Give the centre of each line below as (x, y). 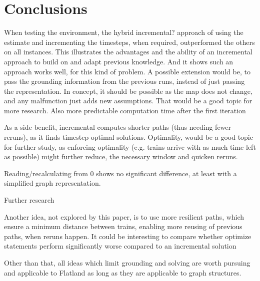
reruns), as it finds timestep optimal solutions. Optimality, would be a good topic (128, 137)
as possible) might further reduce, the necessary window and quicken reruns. (121, 156)
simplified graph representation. (52, 183)
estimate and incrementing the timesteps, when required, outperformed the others (129, 42)
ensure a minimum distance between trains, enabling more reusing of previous (123, 226)
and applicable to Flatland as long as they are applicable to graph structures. (123, 272)
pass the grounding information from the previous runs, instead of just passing (124, 81)
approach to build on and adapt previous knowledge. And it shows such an (119, 61)
